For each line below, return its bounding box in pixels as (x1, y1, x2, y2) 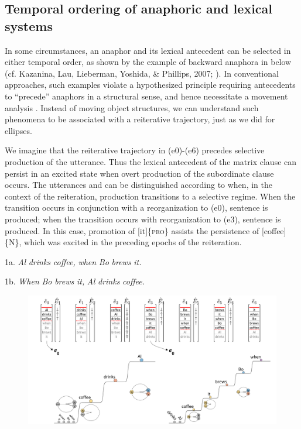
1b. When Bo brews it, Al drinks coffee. (5, 275, 145, 287)
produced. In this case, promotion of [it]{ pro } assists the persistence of (5, 224, 259, 236)
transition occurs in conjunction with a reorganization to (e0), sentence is (5, 201, 268, 214)
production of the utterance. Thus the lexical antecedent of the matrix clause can (5, 155, 297, 167)
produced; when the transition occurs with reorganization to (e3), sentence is (5, 212, 281, 225)
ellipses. (5, 124, 32, 136)
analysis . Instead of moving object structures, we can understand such (5, 101, 259, 114)
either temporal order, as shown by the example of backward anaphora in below (5, 56, 292, 68)
